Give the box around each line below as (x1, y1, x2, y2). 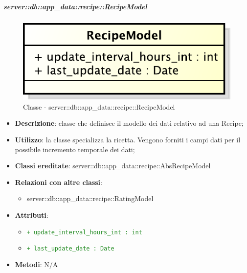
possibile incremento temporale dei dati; (15, 144, 135, 154)
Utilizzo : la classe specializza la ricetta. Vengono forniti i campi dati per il (15, 135, 241, 144)
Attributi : (15, 209, 48, 220)
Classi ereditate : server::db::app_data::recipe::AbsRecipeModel (15, 160, 211, 171)
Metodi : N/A (15, 259, 58, 269)
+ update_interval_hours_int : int (26, 228, 142, 236)
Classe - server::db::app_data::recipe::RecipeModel (23, 101, 175, 112)
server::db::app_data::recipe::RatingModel (26, 193, 154, 204)
